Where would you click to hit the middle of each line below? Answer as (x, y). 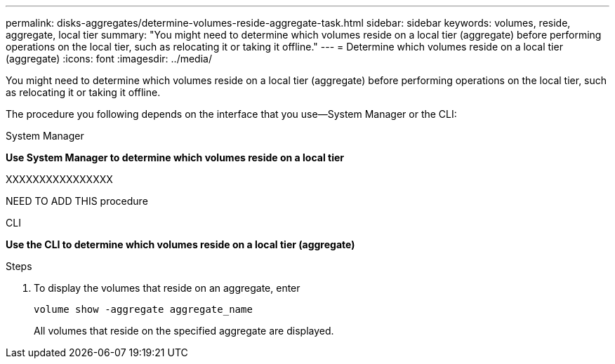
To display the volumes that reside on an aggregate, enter (167, 288)
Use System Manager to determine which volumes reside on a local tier (175, 157)
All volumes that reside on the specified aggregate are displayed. (184, 331)
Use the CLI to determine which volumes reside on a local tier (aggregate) (180, 244)
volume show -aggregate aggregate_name (143, 309)
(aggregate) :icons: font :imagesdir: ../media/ (109, 59)
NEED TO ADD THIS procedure (77, 201)
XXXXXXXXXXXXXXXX (59, 179)
